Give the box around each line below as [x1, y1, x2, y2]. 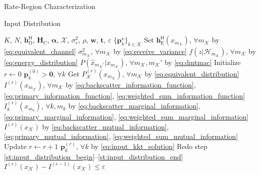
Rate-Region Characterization [4, 1, 95, 11]
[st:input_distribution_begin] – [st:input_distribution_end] [4, 151, 183, 161]
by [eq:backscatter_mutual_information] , [42, 121, 169, 131]
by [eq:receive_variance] [113, 45, 187, 56]
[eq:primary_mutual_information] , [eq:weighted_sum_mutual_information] [4, 131, 238, 141]
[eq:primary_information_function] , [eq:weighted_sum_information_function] [4, 90, 245, 100]
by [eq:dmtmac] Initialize [164, 56, 241, 67]
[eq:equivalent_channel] [4, 45, 76, 56]
